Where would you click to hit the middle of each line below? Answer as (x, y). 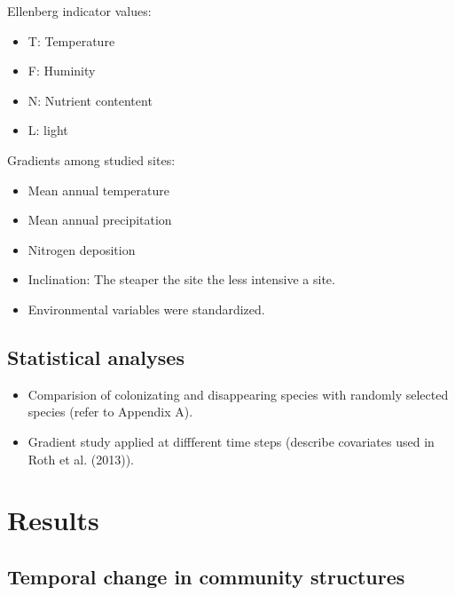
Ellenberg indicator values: (79, 11)
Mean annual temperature (98, 190)
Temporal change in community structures (206, 576)
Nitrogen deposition (82, 249)
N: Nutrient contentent (90, 100)
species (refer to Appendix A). (110, 412)
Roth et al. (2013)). (81, 459)
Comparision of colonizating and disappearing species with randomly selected (238, 394)
